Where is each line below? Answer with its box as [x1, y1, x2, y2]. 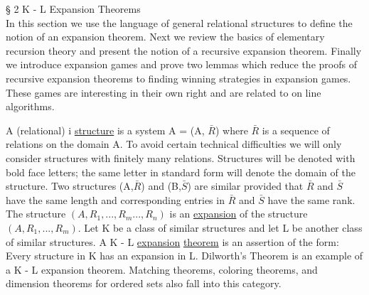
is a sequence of [262, 122, 330, 137]
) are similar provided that [187, 178, 304, 193]
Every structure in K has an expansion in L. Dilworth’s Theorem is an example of [6, 248, 363, 263]
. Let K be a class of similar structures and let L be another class [77, 220, 363, 235]
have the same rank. [267, 192, 355, 207]
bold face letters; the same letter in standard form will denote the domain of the [6, 164, 355, 179]
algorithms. [6, 99, 55, 114]
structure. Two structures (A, [6, 178, 134, 193]
